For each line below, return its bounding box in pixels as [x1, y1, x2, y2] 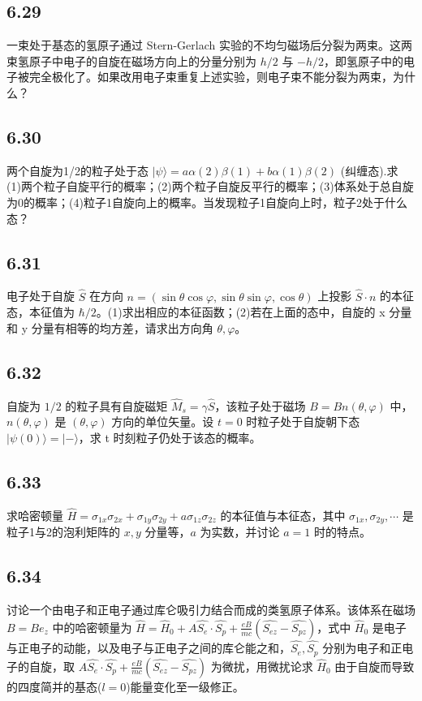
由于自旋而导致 [334, 657, 415, 674]
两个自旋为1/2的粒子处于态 [6, 161, 149, 178]
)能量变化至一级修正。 [126, 677, 244, 695]
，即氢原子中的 [324, 52, 404, 69]
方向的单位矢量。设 [111, 413, 214, 430]
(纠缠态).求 [340, 161, 398, 178]
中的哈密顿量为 [52, 618, 132, 635]
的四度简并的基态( [6, 677, 102, 695]
